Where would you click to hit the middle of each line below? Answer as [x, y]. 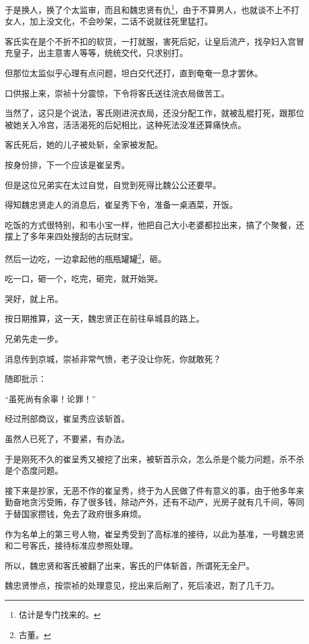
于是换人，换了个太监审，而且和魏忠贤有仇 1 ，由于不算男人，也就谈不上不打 [152, 9]
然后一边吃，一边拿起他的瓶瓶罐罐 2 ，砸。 [86, 257]
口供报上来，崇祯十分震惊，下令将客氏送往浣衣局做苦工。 [117, 93]
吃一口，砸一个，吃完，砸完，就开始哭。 [84, 279]
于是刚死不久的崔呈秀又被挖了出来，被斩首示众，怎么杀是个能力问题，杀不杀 [154, 458]
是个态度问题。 [34, 470]
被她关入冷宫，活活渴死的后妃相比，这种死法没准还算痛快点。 [125, 124]
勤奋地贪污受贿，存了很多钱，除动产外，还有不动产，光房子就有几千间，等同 [154, 502]
